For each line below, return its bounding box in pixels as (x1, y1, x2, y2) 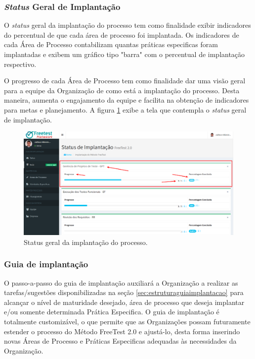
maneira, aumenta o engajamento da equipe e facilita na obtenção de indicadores (4, 95, 249, 105)
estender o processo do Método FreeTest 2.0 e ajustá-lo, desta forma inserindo (4, 326, 240, 336)
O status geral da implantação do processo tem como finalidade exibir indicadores (4, 20, 251, 30)
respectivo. (4, 59, 37, 69)
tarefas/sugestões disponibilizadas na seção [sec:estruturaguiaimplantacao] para (4, 287, 244, 298)
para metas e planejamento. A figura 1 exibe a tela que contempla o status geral (4, 104, 247, 115)
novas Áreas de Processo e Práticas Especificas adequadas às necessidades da (4, 336, 237, 346)
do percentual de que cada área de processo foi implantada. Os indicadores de (4, 29, 239, 40)
